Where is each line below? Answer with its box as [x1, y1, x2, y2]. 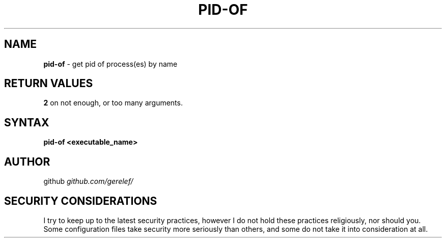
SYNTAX [4, 116, 49, 129]
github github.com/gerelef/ [43, 177, 133, 186]
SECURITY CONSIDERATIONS [4, 194, 157, 207]
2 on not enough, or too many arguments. [43, 98, 183, 107]
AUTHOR [4, 155, 50, 168]
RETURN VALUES [4, 77, 93, 90]
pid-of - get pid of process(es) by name [43, 59, 178, 68]
